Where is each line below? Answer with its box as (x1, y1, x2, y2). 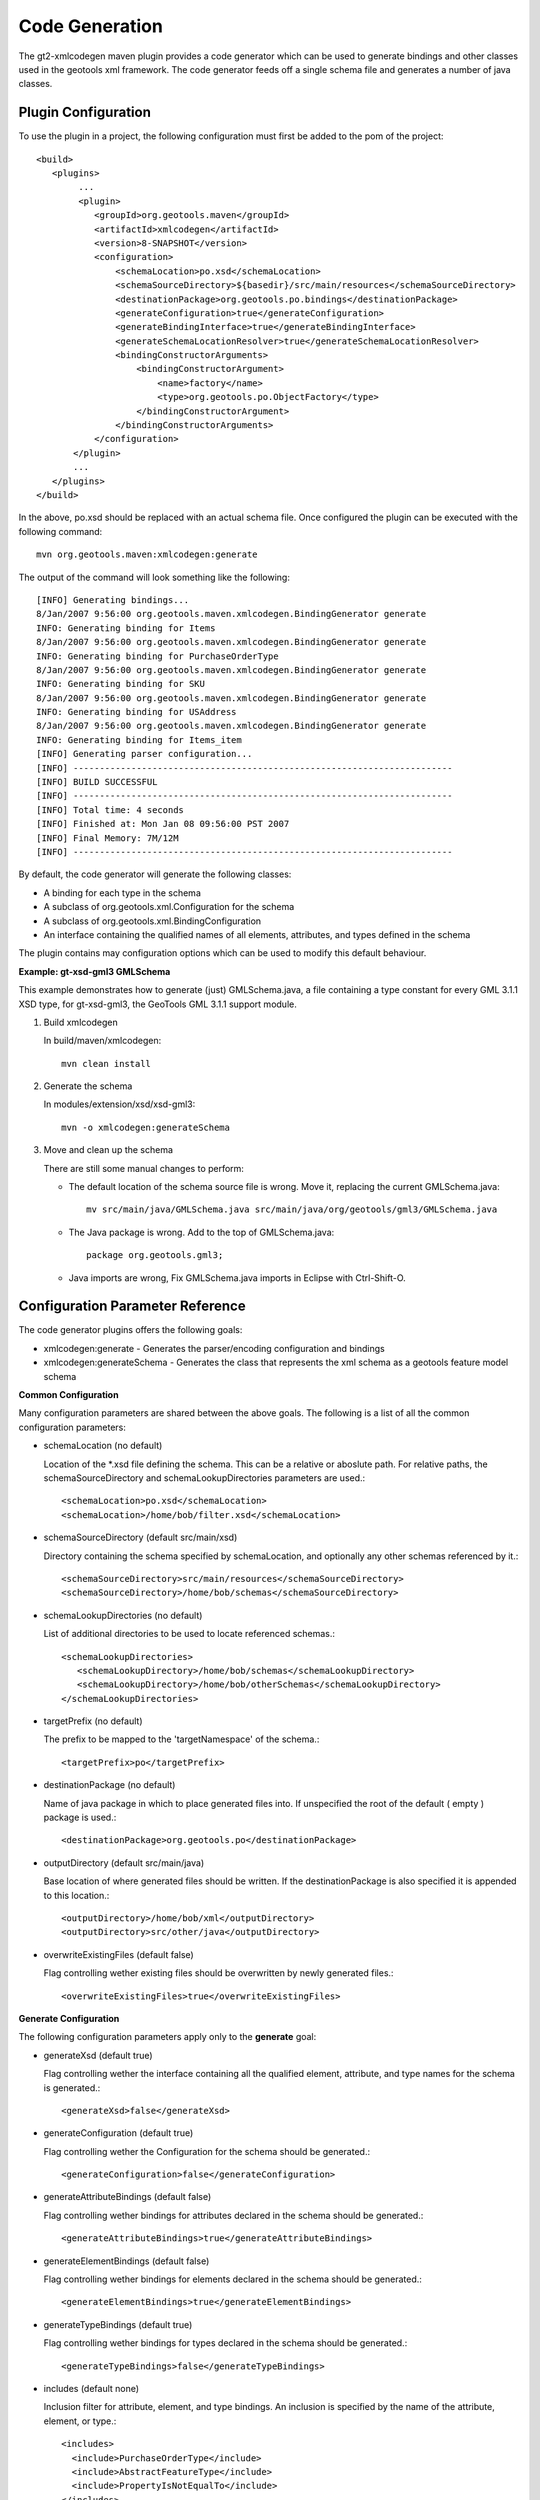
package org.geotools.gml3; (86, 1250, 224, 1261)
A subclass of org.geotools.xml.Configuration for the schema (43, 901, 295, 913)
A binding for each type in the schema (43, 886, 202, 899)
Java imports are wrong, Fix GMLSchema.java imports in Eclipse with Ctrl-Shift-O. (68, 1271, 407, 1284)
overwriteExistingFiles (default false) (43, 1948, 194, 1960)
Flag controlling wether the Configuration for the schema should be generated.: (43, 2145, 370, 2157)
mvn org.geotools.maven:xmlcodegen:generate (36, 549, 259, 560)
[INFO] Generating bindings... (36, 594, 190, 605)
